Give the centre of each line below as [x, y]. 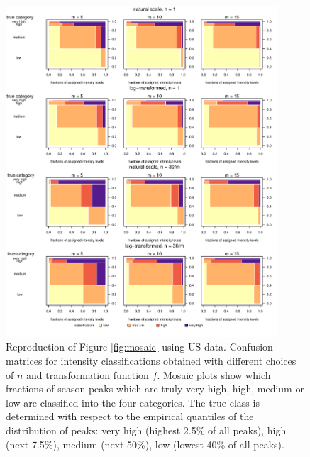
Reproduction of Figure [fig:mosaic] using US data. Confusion [139, 347]
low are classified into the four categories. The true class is [133, 402]
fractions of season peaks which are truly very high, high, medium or [155, 389]
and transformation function [88, 374]
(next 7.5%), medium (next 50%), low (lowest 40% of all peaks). [145, 444]
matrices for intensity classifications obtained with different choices [151, 361]
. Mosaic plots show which [214, 374]
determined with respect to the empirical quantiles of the [130, 416]
